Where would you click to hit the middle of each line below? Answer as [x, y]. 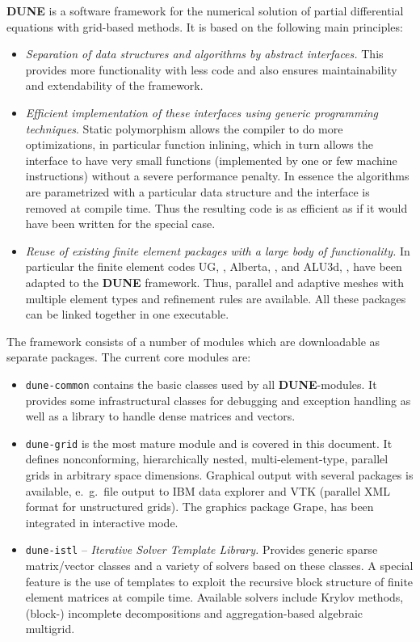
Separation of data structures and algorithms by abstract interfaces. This [204, 54]
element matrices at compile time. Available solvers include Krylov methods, [214, 597]
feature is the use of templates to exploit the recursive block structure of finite [219, 581]
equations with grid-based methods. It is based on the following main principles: [205, 26]
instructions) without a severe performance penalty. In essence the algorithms [217, 176]
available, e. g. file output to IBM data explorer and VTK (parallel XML [208, 490]
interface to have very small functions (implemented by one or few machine [211, 160]
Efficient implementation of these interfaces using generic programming [202, 112]
